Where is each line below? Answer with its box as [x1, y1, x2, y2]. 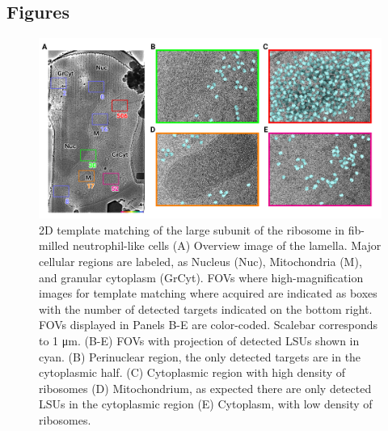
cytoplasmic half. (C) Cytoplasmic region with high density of [39, 364, 346, 381]
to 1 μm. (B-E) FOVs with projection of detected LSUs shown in [39, 332, 360, 349]
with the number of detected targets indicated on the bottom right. [39, 300, 373, 317]
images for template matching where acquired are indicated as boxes [39, 285, 377, 302]
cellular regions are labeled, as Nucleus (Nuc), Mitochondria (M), [39, 252, 362, 269]
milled [39, 237, 70, 254]
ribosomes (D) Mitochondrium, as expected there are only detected [39, 379, 372, 396]
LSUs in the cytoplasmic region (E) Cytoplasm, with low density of [39, 395, 373, 412]
